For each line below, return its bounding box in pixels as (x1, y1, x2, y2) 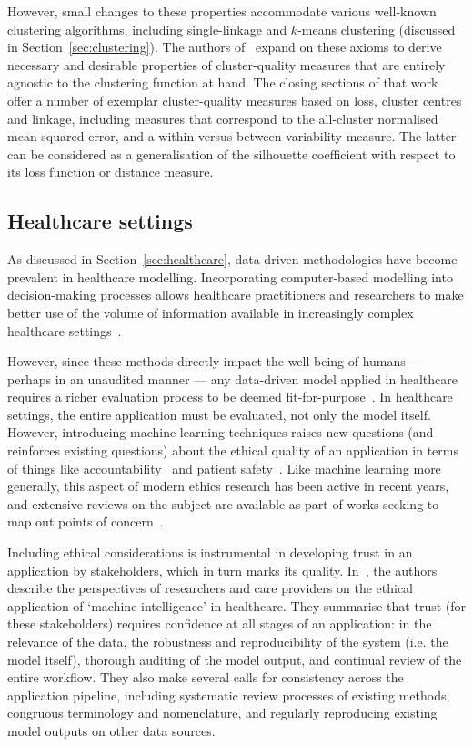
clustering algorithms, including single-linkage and (7, 19, 287, 38)
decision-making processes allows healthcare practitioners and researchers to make (7, 285, 464, 304)
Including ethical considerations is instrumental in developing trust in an (7, 543, 413, 562)
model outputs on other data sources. (7, 720, 216, 740)
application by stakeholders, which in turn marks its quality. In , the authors (7, 560, 438, 579)
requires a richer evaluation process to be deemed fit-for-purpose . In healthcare (7, 387, 453, 406)
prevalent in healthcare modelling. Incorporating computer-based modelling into (7, 267, 453, 286)
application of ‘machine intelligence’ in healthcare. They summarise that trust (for (7, 596, 467, 615)
